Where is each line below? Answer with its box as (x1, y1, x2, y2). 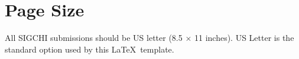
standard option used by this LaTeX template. (5, 43, 174, 55)
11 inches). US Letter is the (194, 32, 294, 44)
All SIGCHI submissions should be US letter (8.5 (5, 32, 183, 44)
